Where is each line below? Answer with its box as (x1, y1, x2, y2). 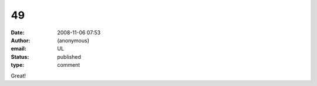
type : (11, 62, 25, 69)
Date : (11, 29, 25, 36)
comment (57, 62, 80, 69)
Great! (11, 72, 26, 79)
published (57, 53, 82, 60)
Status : (11, 53, 29, 60)
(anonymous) (57, 37, 90, 44)
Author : (11, 37, 31, 44)
